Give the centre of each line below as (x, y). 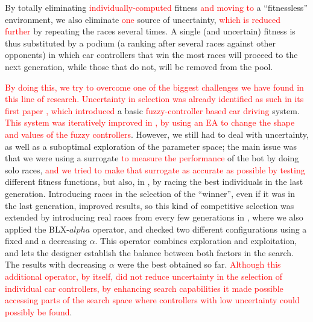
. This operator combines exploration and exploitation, (196, 241)
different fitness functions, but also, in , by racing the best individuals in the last (154, 182)
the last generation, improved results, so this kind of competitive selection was (150, 205)
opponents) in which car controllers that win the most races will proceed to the (151, 55)
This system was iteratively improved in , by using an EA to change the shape (150, 122)
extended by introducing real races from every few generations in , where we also (154, 217)
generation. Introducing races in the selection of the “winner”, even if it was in (150, 193)
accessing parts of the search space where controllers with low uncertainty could (152, 300)
